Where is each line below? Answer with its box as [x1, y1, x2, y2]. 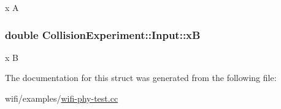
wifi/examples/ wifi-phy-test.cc [5, 92, 118, 104]
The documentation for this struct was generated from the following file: [5, 71, 277, 84]
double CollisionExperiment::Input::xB [5, 27, 201, 42]
